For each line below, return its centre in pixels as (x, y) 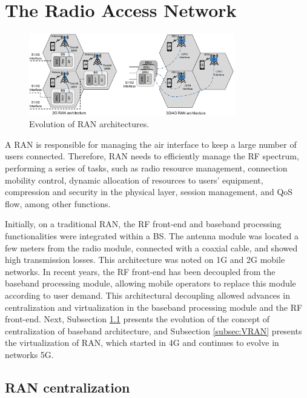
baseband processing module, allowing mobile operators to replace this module (150, 283)
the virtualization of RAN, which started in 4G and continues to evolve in (142, 343)
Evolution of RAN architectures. (89, 124)
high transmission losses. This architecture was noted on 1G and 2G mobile (145, 260)
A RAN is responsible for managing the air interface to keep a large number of (151, 144)
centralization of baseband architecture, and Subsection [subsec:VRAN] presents (153, 330)
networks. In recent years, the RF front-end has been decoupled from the (140, 271)
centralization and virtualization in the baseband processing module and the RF (154, 307)
